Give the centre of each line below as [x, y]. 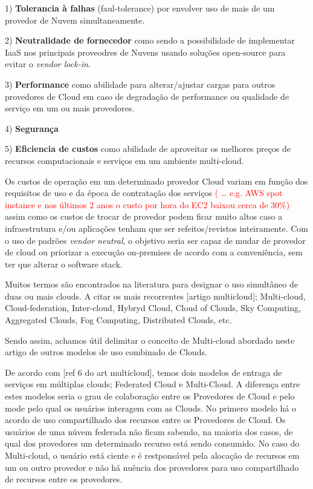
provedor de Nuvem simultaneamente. [75, 20]
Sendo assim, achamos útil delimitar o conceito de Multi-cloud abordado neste [150, 340]
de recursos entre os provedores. [64, 479]
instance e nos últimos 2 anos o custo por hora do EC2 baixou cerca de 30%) [147, 204]
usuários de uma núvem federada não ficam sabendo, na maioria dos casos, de [149, 431]
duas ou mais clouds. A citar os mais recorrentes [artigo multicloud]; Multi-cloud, [155, 296]
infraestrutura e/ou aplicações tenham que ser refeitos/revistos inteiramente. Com [156, 228]
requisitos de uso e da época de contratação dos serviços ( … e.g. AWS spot [144, 193]
